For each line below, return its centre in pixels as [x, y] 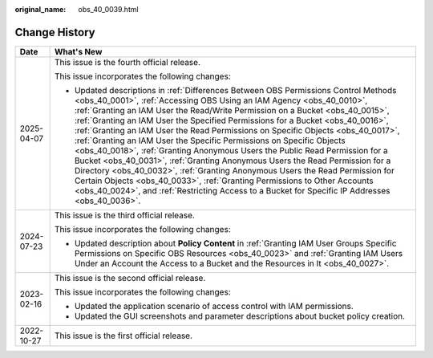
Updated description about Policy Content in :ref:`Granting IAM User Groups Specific [235, 243]
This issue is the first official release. [123, 336]
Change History [55, 32]
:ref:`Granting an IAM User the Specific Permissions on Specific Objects [210, 140]
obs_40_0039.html [109, 9]
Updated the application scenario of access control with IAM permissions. [214, 306]
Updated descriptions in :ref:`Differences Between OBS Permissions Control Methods [235, 90]
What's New [78, 51]
